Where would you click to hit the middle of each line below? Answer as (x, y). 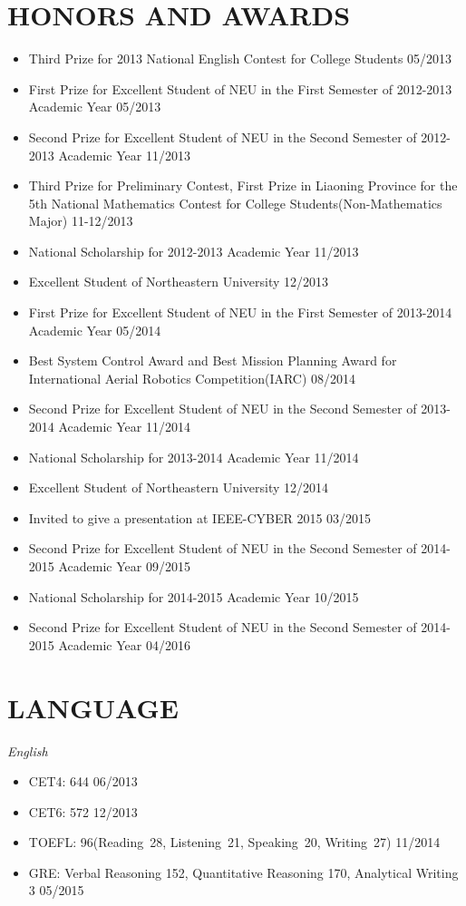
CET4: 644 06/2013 (83, 781)
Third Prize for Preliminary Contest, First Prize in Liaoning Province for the (243, 185)
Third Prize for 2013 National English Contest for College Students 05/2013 (240, 58)
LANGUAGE (93, 707)
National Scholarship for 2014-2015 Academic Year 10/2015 (194, 596)
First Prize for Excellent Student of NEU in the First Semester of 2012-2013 (240, 88)
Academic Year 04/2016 (124, 644)
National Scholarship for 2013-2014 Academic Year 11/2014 (194, 457)
